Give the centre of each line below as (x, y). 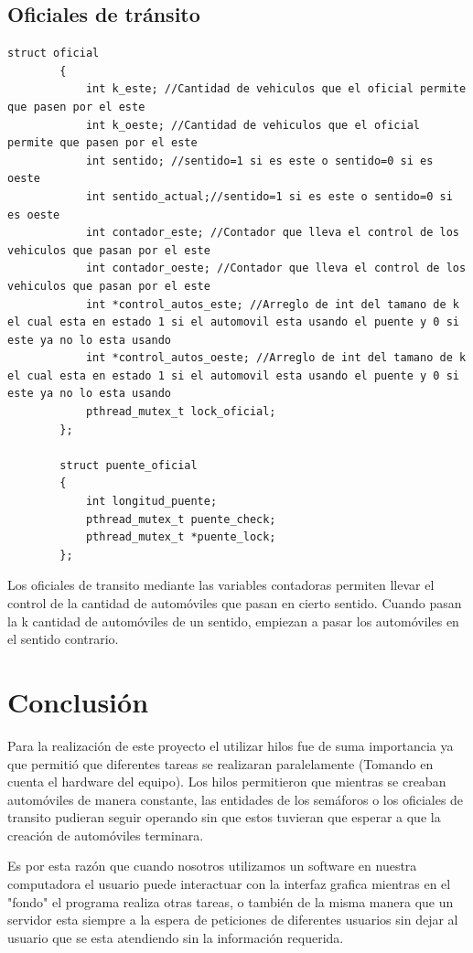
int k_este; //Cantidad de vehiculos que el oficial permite (276, 89)
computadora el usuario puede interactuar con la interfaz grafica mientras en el (229, 884)
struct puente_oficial (129, 465)
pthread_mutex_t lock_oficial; (181, 412)
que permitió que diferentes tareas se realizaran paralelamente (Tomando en (220, 763)
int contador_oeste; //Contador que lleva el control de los (276, 268)
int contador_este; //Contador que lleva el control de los (272, 233)
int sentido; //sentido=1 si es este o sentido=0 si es (259, 161)
